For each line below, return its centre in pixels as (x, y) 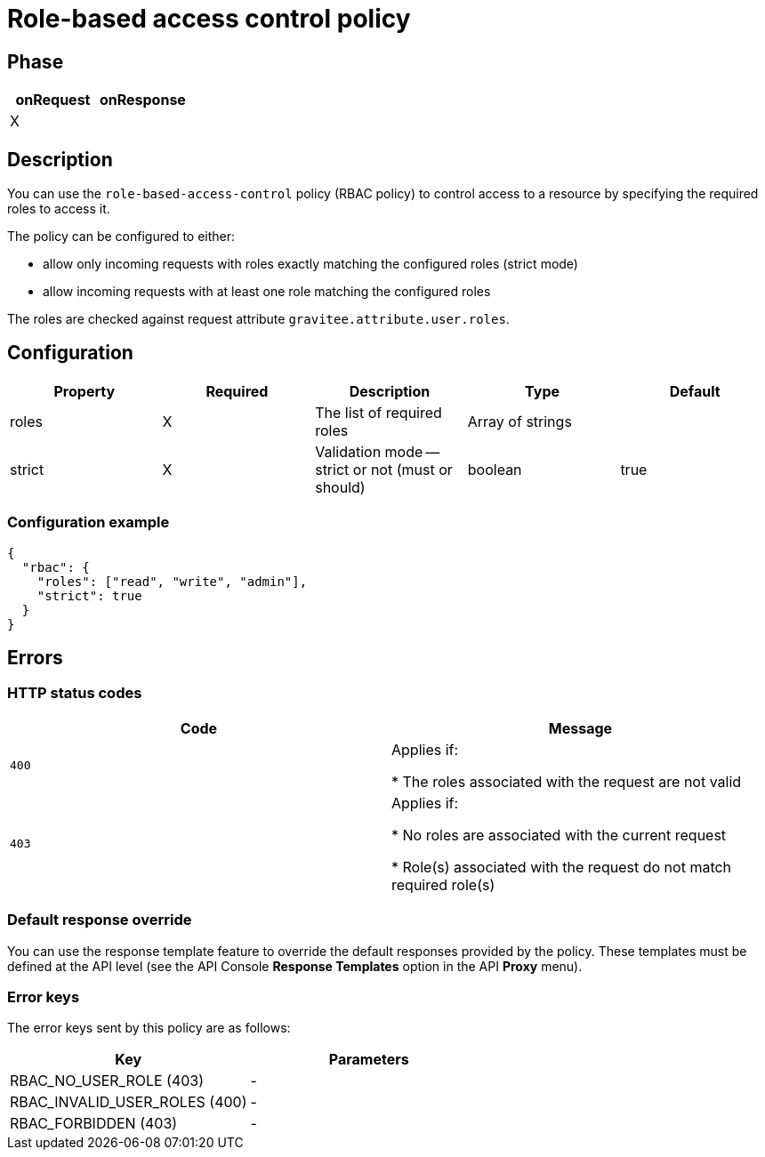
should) (340, 487)
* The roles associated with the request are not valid (567, 781)
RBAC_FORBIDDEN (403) (94, 1124)
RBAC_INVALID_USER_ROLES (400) (129, 1102)
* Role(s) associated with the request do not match (562, 867)
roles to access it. (59, 209)
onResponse (142, 100)
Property (85, 391)
